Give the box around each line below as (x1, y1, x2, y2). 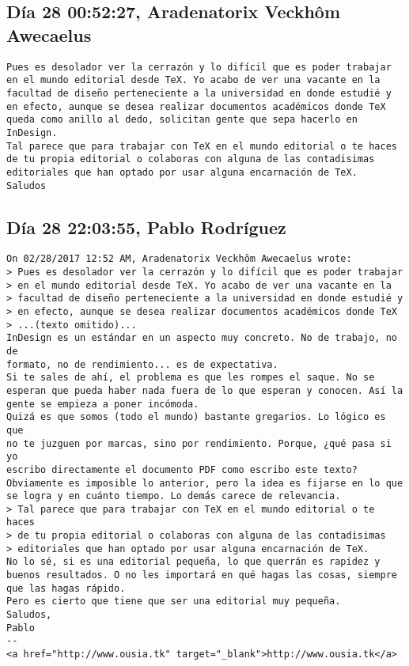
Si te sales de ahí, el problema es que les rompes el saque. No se (6, 372, 375, 384)
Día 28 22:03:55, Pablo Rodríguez (6, 214, 286, 239)
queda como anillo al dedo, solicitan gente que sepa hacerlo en (6, 114, 358, 126)
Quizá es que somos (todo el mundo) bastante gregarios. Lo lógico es (6, 411, 386, 423)
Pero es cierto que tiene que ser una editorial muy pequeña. (6, 596, 341, 607)
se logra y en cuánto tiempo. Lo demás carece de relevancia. (6, 490, 341, 502)
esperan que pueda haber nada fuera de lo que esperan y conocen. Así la (6, 384, 403, 396)
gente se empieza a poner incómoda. (6, 398, 199, 410)
